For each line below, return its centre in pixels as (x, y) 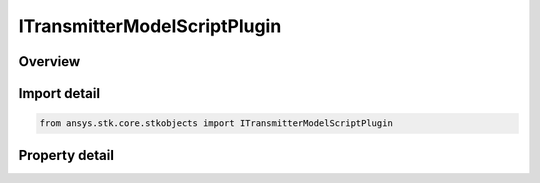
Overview (49, 61)
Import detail (59, 93)
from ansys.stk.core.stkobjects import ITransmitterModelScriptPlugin (216, 123)
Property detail (66, 155)
